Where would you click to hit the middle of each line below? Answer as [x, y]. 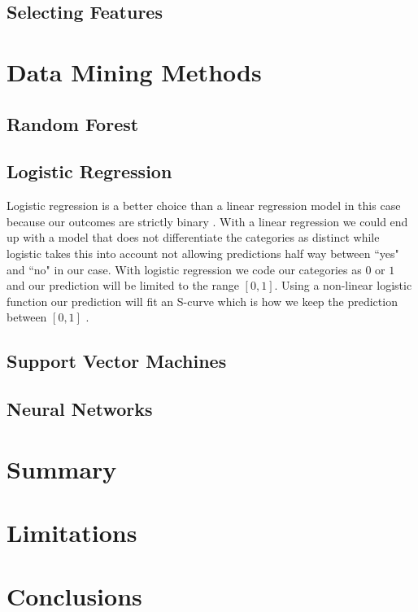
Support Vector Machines [117, 361]
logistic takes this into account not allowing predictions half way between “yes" [203, 253]
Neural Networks [80, 409]
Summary [62, 468]
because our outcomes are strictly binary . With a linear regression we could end [207, 221]
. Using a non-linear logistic [343, 285]
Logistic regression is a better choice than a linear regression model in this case [204, 205]
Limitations [72, 533]
